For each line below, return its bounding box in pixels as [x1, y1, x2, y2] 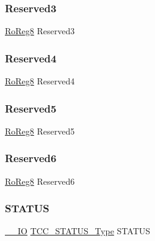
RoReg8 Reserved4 [5, 75, 75, 87]
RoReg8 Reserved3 [5, 24, 75, 37]
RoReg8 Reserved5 [5, 124, 75, 137]
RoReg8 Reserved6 [5, 174, 75, 187]
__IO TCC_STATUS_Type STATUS [5, 224, 151, 237]
